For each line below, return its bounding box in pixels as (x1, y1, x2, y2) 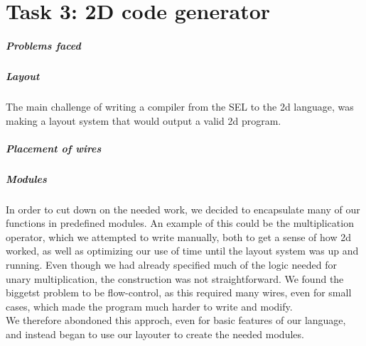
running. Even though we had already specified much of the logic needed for (6, 257, 337, 272)
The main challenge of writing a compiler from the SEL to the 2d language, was (6, 99, 354, 113)
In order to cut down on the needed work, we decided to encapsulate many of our (6, 201, 360, 216)
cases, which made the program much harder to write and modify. (6, 298, 293, 313)
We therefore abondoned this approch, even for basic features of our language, (6, 313, 346, 328)
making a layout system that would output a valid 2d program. (6, 113, 281, 128)
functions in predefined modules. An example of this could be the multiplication (6, 216, 354, 230)
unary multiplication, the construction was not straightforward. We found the (6, 271, 344, 286)
